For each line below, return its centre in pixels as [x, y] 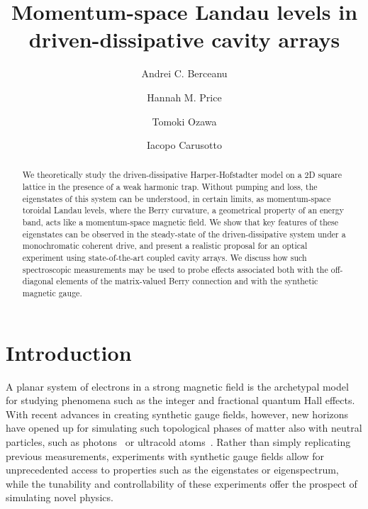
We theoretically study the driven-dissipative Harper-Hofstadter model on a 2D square [182, 175]
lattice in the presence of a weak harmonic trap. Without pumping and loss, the [170, 187]
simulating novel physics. [60, 497]
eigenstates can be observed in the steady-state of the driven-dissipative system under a [184, 234]
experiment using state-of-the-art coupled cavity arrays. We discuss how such [165, 258]
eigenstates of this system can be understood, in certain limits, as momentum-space [177, 198]
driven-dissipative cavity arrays [184, 39]
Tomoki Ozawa [184, 121]
